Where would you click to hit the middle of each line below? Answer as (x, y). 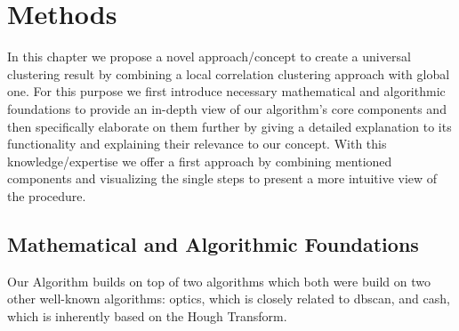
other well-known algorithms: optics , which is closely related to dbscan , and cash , (229, 299)
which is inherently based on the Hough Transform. (147, 315)
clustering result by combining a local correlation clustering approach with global (229, 73)
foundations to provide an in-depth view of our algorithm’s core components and (227, 108)
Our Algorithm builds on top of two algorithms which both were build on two (219, 281)
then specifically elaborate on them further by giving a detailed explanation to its (229, 126)
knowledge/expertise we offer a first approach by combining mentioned (200, 161)
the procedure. (47, 195)
